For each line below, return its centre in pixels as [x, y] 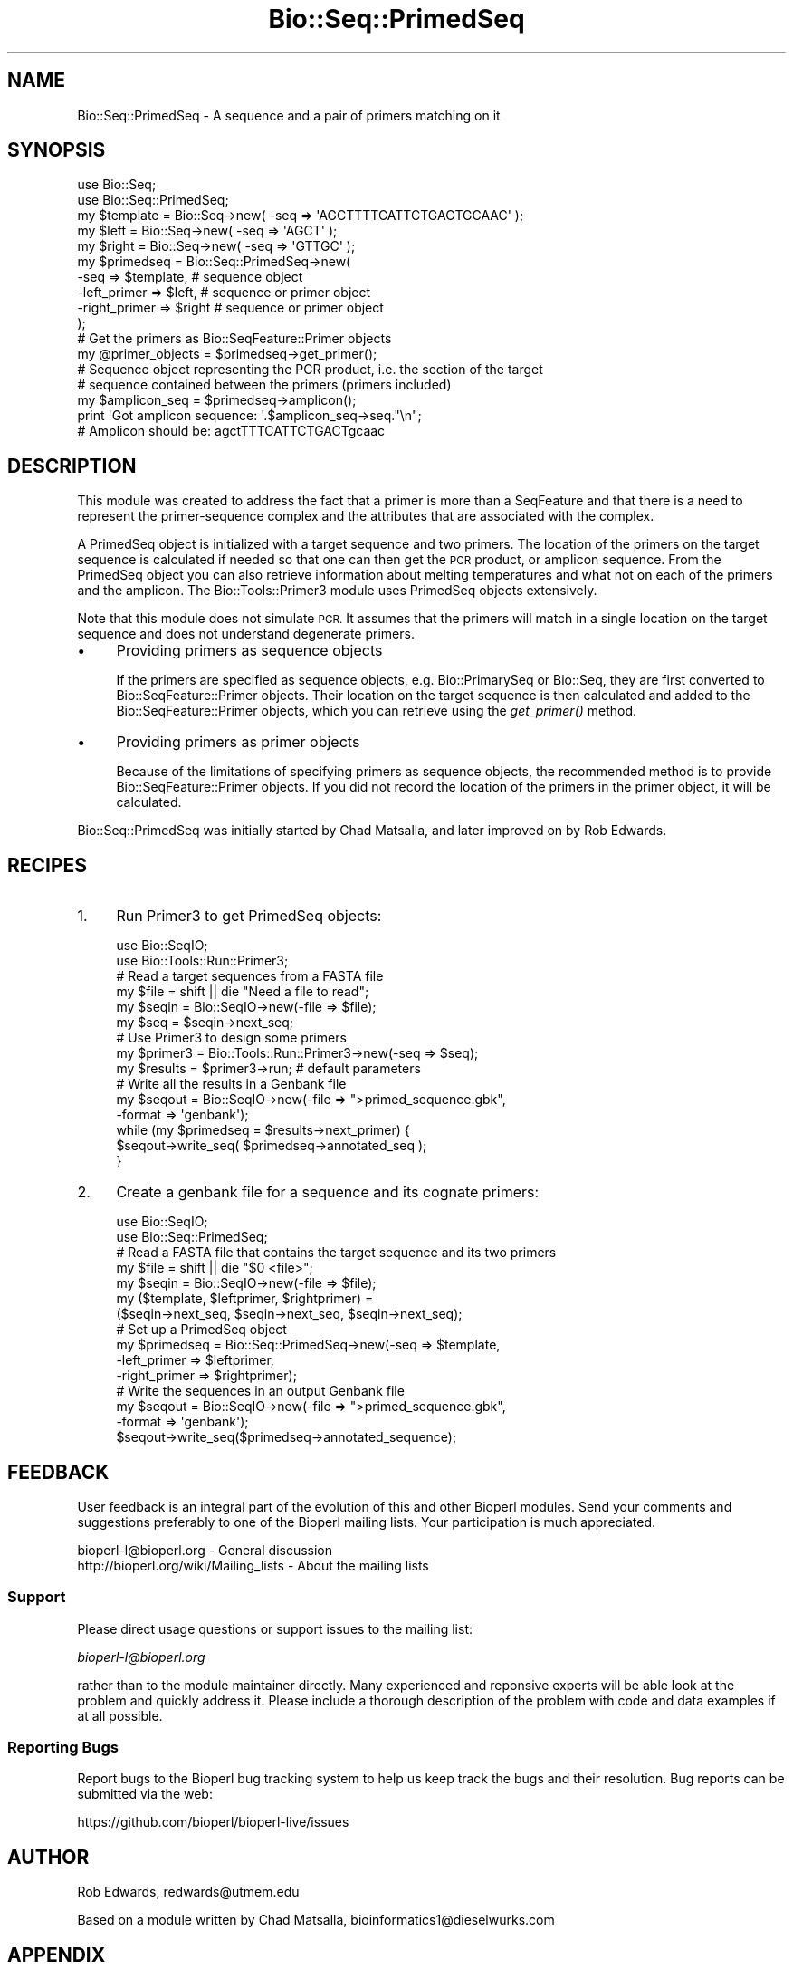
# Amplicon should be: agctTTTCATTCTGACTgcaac [231, 431]
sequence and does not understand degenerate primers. [246, 634]
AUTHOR [48, 1857]
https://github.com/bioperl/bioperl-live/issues [213, 1822]
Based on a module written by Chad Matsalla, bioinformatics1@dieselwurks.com [316, 1920]
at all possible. [120, 1715]
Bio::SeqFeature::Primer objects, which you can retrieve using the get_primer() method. [377, 711]
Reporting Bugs [63, 1748]
